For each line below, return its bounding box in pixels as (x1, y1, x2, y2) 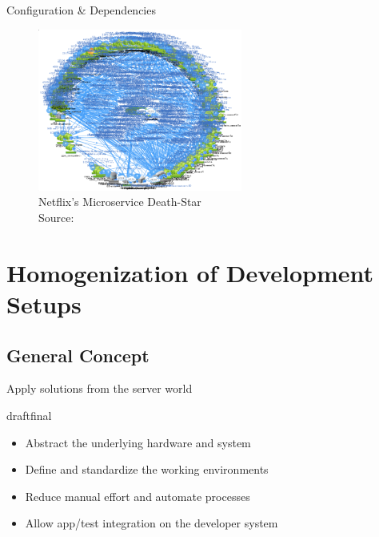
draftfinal (6, 407, 52, 424)
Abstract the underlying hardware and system (25, 434, 251, 450)
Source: (38, 209, 74, 226)
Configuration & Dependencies (6, 2, 156, 18)
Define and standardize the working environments (25, 461, 269, 478)
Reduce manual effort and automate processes (25, 487, 250, 504)
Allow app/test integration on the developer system (25, 515, 278, 531)
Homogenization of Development (6, 256, 374, 289)
